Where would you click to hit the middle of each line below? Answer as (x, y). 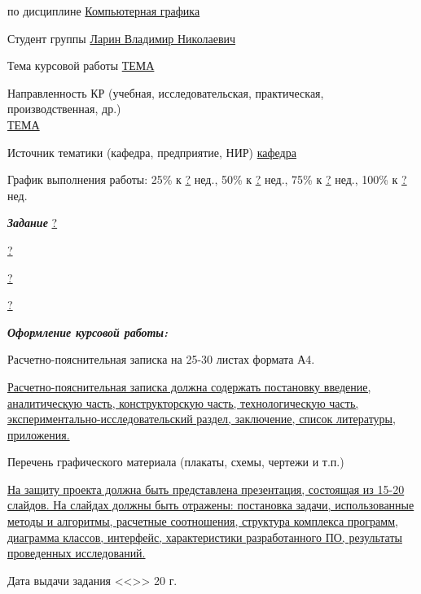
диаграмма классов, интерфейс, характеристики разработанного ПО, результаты (205, 537)
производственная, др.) (64, 109)
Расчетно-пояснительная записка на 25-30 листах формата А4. (161, 359)
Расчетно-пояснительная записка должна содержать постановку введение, (189, 386)
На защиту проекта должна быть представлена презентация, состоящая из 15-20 (206, 489)
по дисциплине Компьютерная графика (104, 11)
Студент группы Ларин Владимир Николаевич (122, 38)
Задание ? (33, 223)
